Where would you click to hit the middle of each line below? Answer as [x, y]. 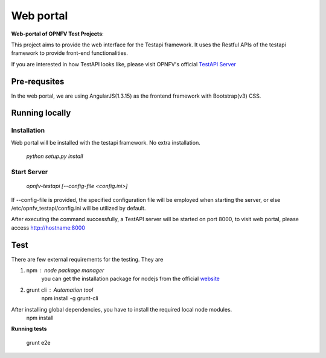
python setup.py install [55, 156]
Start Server [30, 172]
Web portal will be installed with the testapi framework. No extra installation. [106, 142]
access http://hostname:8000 [48, 228]
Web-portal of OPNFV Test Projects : [57, 34]
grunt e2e [38, 342]
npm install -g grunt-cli [70, 298]
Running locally [41, 113]
